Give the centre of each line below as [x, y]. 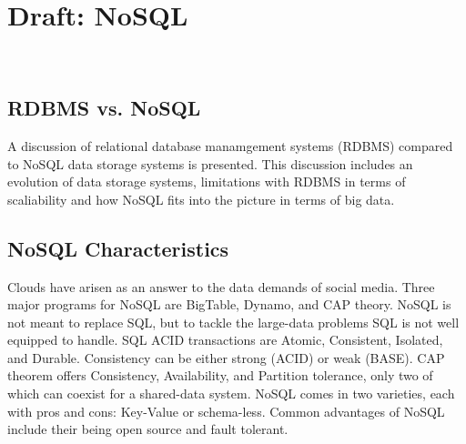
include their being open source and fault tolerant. [148, 429]
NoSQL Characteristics [118, 248]
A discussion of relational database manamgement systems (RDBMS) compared [230, 145]
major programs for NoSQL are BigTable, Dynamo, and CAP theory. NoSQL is [229, 304]
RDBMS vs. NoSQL [104, 108]
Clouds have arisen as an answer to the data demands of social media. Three [221, 286]
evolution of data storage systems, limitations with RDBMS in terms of [207, 182]
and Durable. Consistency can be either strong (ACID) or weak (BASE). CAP [226, 357]
